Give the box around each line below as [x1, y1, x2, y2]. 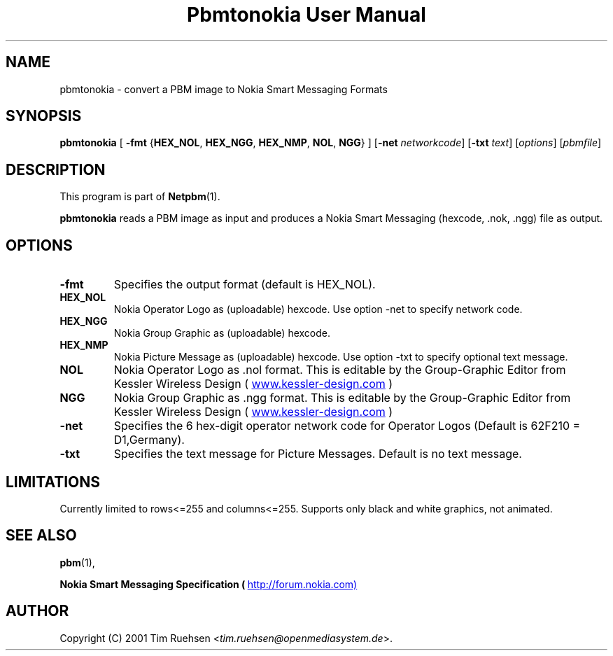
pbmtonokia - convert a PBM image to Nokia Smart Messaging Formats [59, 83, 388, 95]
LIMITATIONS [6, 473, 101, 491]
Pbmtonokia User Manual [187, 3, 426, 27]
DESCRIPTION [6, 160, 106, 179]
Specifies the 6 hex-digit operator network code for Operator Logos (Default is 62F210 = [113, 419, 581, 433]
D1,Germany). [113, 433, 185, 447]
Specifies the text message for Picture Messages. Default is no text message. [113, 447, 522, 461]
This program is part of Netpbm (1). [59, 190, 220, 203]
